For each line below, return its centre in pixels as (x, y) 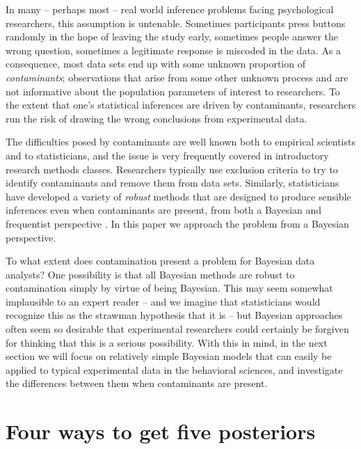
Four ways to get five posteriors (161, 431)
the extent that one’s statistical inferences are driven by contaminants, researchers (181, 105)
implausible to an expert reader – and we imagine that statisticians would (163, 301)
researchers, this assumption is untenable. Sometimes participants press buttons (176, 23)
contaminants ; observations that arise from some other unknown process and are (177, 77)
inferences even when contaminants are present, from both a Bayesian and (164, 210)
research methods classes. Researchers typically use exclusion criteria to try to (172, 169)
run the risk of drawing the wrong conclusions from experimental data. (157, 118)
